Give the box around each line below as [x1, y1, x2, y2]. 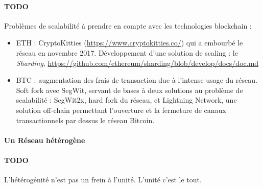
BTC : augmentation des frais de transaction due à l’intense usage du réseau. [16, 75, 257, 85]
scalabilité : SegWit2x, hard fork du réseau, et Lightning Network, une [16, 95, 237, 105]
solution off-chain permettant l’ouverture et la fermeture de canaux [16, 104, 226, 115]
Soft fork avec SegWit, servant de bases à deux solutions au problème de [16, 84, 243, 95]
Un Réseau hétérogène [4, 134, 85, 145]
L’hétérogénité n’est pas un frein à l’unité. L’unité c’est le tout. [4, 174, 202, 185]
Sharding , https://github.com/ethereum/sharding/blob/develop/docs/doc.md [16, 57, 259, 68]
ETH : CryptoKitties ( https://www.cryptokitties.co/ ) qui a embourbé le [16, 37, 243, 48]
